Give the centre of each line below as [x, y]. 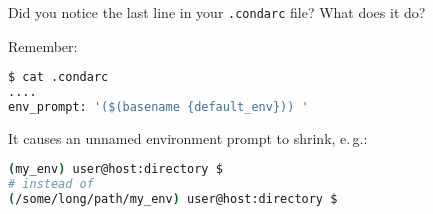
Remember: [43, 45]
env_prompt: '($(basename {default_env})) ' [158, 106]
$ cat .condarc [58, 77]
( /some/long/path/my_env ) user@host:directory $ [173, 199]
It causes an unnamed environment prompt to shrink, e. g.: [188, 137]
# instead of [51, 184]
